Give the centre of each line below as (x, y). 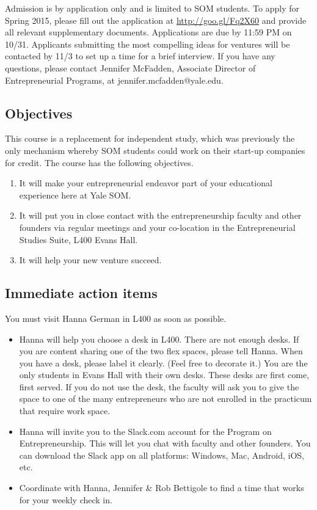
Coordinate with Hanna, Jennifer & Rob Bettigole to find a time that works (162, 488)
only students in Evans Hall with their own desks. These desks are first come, (164, 375)
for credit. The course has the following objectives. (99, 162)
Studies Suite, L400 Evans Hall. (78, 239)
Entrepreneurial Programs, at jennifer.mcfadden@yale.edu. (114, 80)
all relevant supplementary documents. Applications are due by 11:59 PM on (148, 32)
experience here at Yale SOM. (75, 195)
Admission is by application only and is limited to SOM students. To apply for (152, 8)
